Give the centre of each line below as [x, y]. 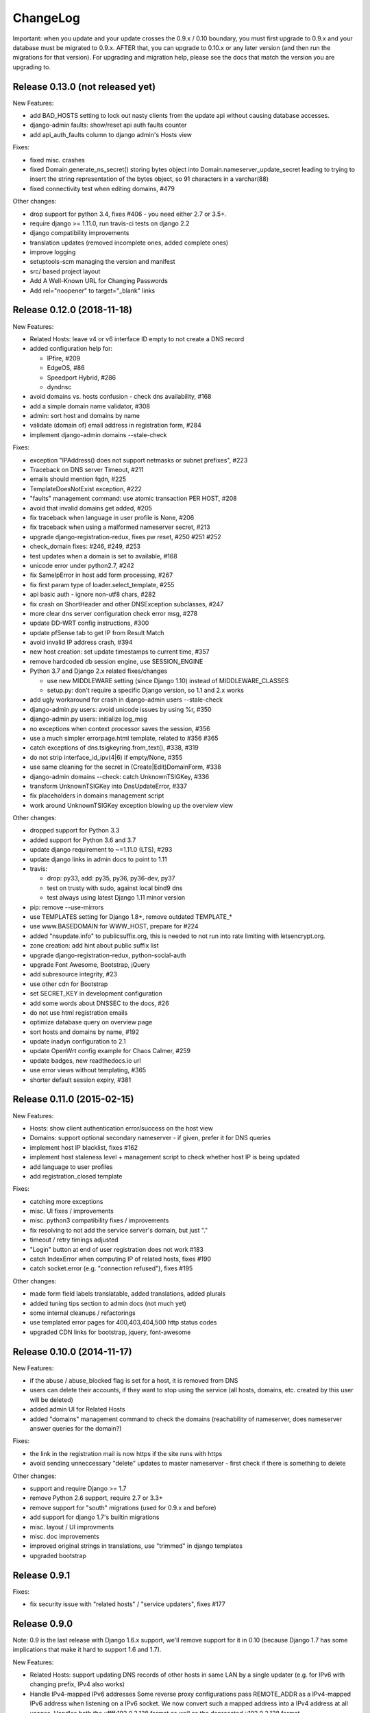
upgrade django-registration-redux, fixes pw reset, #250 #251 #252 [126, 537]
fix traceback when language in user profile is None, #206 [112, 517]
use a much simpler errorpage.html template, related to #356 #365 [124, 738]
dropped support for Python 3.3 [75, 830]
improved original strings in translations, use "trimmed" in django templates [136, 1546]
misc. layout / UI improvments [72, 1527]
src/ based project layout [65, 271]
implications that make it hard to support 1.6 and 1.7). [87, 1650]
